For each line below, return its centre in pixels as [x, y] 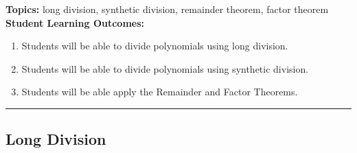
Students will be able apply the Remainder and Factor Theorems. [160, 92]
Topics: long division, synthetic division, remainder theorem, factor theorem [167, 9]
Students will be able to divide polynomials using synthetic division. [165, 68]
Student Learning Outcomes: [75, 22]
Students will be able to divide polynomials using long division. [155, 46]
